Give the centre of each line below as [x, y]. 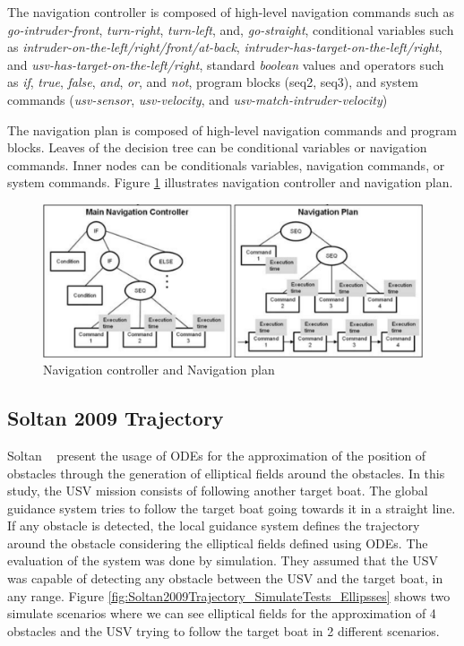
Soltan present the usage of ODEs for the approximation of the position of [217, 455]
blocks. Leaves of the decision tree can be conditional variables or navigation [217, 147]
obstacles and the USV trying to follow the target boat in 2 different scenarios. [223, 630]
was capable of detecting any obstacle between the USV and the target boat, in [225, 578]
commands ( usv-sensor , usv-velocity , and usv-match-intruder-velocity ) [198, 99]
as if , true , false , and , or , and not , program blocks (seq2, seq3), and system [213, 82]
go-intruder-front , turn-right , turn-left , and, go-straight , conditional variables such [231, 29]
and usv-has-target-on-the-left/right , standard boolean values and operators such [226, 64]
